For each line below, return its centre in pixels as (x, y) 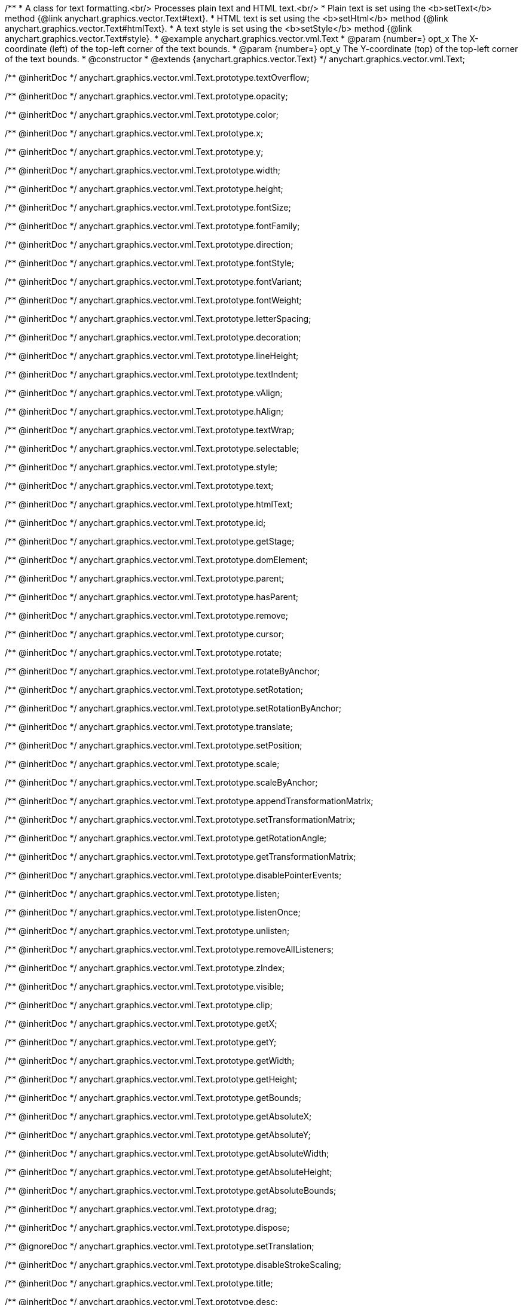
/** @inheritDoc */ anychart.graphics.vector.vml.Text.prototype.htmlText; (149, 504)
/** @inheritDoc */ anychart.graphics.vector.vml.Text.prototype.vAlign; (144, 393)
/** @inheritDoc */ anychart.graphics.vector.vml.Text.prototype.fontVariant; (153, 282)
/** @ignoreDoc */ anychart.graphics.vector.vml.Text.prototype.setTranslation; (160, 1246)
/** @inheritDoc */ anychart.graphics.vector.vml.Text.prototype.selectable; (152, 448)
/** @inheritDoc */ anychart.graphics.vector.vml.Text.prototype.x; (134, 133)
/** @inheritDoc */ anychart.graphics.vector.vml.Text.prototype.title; (139, 1283)
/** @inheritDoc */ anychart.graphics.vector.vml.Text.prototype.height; (144, 189)
